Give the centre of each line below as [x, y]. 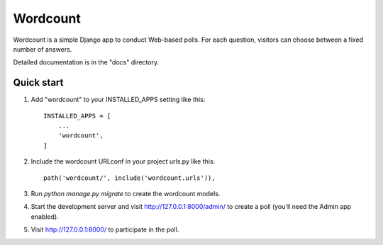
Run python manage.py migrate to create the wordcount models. [126, 193]
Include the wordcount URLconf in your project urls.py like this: [123, 161]
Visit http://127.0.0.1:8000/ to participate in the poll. [105, 229]
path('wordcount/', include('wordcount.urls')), [129, 178]
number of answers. [43, 49]
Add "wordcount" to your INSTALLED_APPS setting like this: [118, 100]
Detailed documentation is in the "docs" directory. [86, 62]
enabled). [45, 217]
